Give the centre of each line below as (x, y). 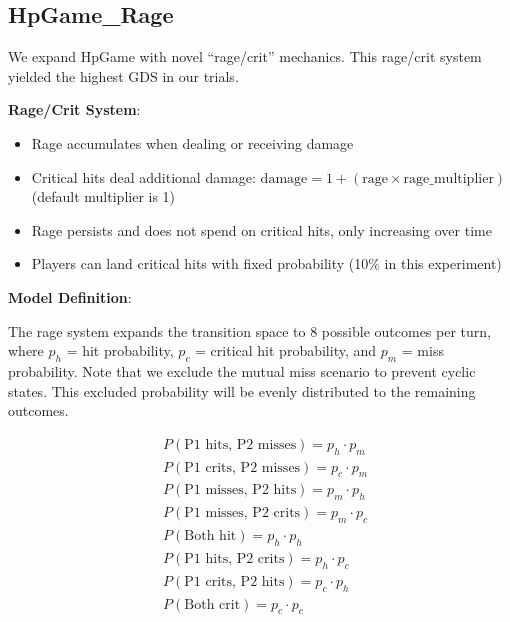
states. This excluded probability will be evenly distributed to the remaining (242, 390)
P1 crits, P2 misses (242, 467)
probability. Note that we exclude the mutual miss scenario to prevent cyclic (242, 370)
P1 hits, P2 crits (234, 558)
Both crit (212, 604)
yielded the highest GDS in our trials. (123, 75)
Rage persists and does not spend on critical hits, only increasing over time (261, 229)
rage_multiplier (448, 178)
